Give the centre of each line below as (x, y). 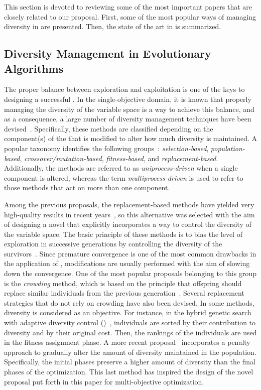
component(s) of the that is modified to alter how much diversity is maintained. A (130, 138)
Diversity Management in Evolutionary (108, 53)
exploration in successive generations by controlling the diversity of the (113, 244)
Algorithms (34, 68)
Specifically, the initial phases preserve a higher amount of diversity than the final (130, 362)
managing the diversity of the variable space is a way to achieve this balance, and (129, 109)
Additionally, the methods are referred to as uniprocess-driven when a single (121, 168)
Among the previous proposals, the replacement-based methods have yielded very (129, 204)
